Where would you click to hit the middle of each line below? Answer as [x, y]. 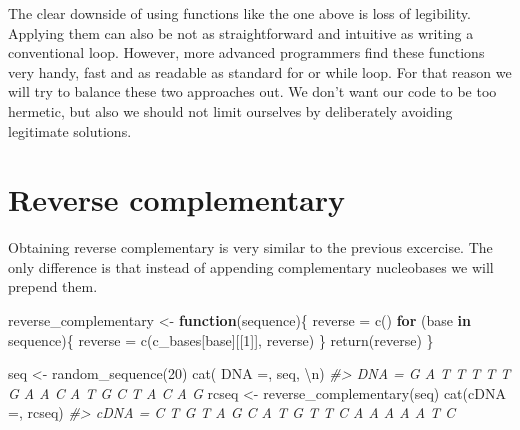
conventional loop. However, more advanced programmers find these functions [246, 52]
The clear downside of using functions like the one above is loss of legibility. [239, 13]
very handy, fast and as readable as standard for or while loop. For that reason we [260, 71]
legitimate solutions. [70, 130]
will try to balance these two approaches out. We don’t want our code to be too [252, 91]
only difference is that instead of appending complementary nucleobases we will [251, 266]
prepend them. [53, 286]
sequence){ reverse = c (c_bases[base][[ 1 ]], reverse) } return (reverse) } [221, 339]
